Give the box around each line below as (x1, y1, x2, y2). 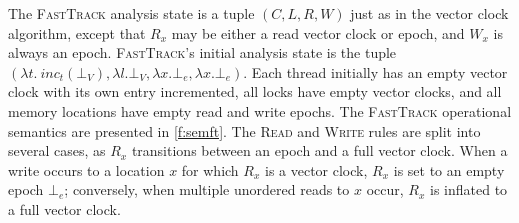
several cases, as (8, 140, 106, 161)
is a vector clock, (265, 159, 368, 180)
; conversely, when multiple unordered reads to (64, 179, 350, 200)
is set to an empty (393, 159, 505, 180)
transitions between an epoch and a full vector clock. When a (131, 140, 508, 161)
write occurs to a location (8, 159, 165, 180)
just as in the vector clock (350, 3, 509, 23)
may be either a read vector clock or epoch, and (171, 22, 465, 43)
